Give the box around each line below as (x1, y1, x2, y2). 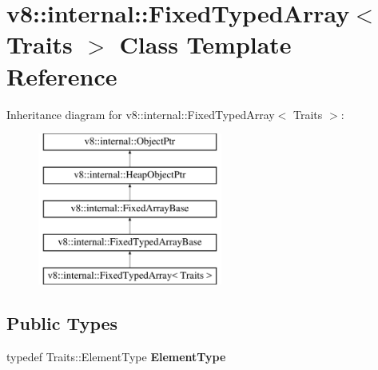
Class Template (119, 28, 292, 61)
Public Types (6, 311, 118, 336)
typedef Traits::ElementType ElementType (6, 348, 226, 364)
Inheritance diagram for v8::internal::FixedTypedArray (6, 105, 275, 122)
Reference (6, 59, 117, 92)
